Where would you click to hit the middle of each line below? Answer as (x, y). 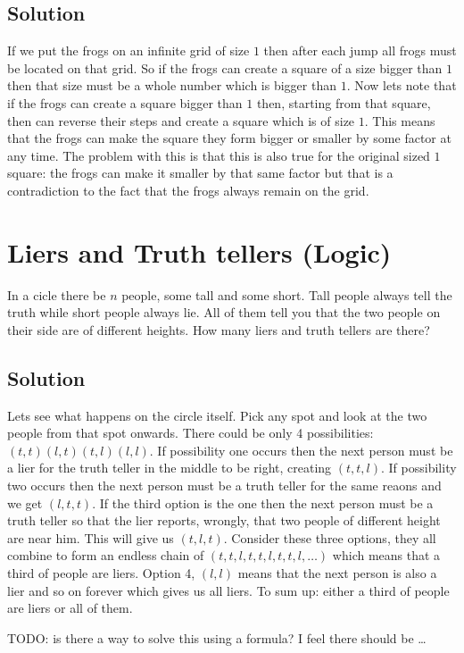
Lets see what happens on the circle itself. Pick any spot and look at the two (217, 415)
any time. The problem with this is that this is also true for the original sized (219, 155)
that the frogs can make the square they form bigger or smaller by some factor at (229, 138)
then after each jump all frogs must (360, 50)
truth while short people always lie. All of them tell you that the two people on (224, 312)
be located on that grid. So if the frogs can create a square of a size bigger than (225, 67)
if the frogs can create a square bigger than (125, 102)
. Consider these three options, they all (330, 537)
